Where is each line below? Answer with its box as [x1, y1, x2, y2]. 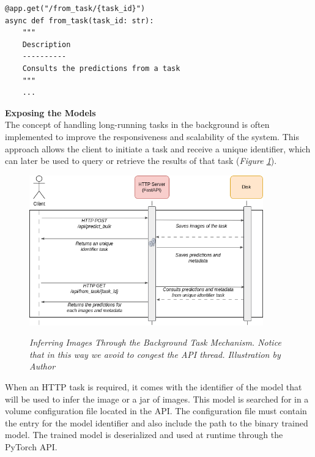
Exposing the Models [5, 106, 96, 119]
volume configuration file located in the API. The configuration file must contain [5, 404, 307, 417]
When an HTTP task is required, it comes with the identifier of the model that [5, 380, 302, 393]
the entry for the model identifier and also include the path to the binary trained [5, 416, 308, 429]
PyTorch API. [5, 440, 57, 453]
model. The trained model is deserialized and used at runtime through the [5, 428, 283, 441]
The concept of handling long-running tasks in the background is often [5, 118, 270, 131]
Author [29, 360, 56, 373]
